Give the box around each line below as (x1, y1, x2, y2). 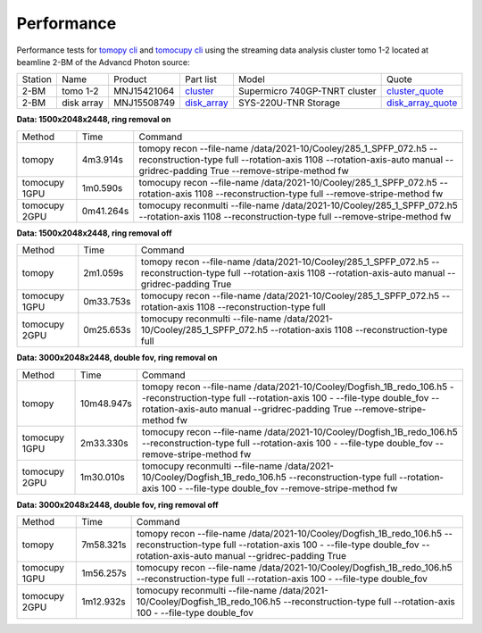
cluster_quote (386, 85, 444, 97)
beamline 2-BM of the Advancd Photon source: (16, 56, 191, 67)
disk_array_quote (386, 96, 458, 109)
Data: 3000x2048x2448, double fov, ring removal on (16, 353, 218, 363)
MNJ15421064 (112, 85, 175, 97)
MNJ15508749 (112, 96, 176, 109)
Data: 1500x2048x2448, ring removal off (16, 228, 173, 238)
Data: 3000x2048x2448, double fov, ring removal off (16, 499, 219, 510)
